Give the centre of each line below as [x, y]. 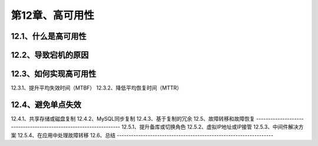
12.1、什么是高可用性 [49, 36]
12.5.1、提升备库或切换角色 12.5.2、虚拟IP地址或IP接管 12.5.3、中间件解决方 [213, 127]
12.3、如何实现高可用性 [54, 74]
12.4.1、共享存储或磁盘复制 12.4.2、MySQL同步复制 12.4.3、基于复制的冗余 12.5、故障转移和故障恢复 [133, 119]
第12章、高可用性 [52, 15]
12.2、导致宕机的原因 [50, 55]
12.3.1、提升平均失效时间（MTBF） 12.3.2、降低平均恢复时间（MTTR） [97, 88]
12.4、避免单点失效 [46, 104]
